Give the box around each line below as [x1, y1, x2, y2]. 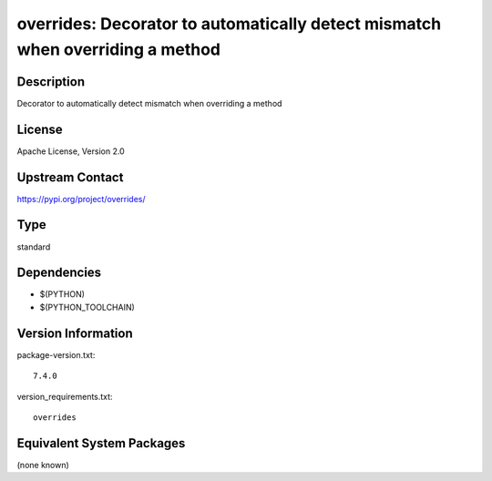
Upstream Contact [16, 169, 124, 185]
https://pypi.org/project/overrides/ [16, 193, 146, 204]
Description [16, 74, 86, 89]
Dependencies [16, 265, 102, 281]
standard [16, 241, 51, 252]
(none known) [16, 459, 70, 470]
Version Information [16, 325, 133, 341]
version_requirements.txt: [16, 391, 113, 402]
